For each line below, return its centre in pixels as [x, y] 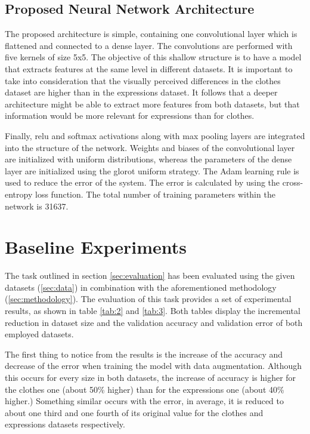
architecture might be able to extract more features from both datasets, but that [152, 104]
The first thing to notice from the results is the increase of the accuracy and [144, 354]
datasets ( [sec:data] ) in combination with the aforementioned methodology [141, 287]
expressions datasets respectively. [65, 424]
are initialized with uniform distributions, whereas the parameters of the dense [148, 159]
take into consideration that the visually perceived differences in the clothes [143, 80]
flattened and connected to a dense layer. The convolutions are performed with [149, 45]
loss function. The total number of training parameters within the [155, 194]
